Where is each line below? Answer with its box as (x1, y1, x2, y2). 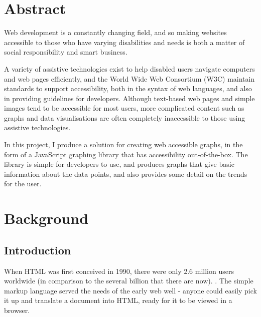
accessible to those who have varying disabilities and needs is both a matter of (4, 37, 245, 47)
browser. (4, 304, 30, 315)
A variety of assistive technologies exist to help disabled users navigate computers (4, 63, 255, 74)
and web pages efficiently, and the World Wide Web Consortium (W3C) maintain (4, 73, 255, 84)
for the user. (4, 178, 42, 189)
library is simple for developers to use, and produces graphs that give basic (4, 159, 234, 169)
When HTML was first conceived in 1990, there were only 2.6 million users (4, 265, 234, 276)
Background (4, 208, 89, 228)
